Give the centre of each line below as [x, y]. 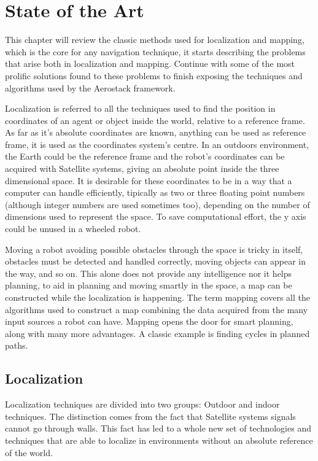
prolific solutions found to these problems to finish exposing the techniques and [154, 75]
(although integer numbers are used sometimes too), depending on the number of [157, 204]
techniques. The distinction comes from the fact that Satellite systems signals [150, 416]
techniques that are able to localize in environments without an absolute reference [159, 440]
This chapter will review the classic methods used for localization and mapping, [155, 40]
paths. [17, 345]
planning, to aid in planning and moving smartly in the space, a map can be [149, 285]
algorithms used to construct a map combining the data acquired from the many [157, 309]
